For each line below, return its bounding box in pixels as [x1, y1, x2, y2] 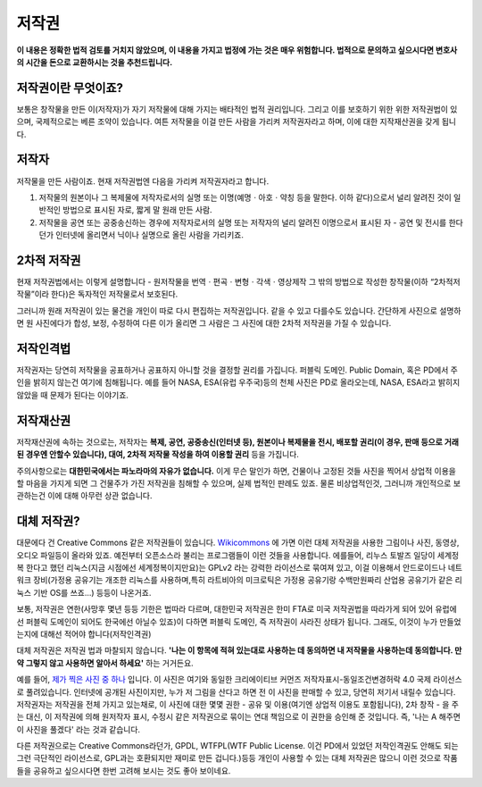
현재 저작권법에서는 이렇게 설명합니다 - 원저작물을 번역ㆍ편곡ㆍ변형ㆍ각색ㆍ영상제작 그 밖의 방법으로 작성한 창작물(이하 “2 [16, 277, 439, 287]
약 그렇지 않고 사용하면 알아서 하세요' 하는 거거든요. [16, 657, 194, 668]
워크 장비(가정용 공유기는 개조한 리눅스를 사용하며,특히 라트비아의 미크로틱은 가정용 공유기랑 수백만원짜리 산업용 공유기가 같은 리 [16, 574, 463, 585]
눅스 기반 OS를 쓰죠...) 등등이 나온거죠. [16, 587, 152, 598]
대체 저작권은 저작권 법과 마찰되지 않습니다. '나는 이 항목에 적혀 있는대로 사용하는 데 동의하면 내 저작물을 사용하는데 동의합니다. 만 [16, 645, 462, 656]
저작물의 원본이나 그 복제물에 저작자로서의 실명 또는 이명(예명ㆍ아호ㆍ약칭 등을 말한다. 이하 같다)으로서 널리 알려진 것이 [38, 192, 453, 203]
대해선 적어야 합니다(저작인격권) [40, 628, 152, 639]
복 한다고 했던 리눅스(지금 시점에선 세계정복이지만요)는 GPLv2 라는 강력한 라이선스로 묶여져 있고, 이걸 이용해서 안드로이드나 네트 [16, 563, 463, 574]
